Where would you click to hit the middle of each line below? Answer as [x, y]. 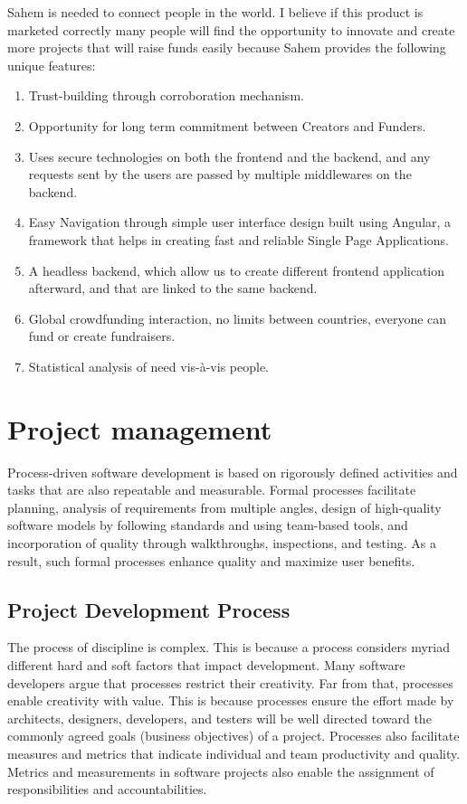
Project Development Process [149, 609]
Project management [140, 428]
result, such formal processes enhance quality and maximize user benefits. [211, 560]
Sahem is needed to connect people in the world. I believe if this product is [215, 12]
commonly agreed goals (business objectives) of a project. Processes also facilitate [233, 736]
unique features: [52, 65]
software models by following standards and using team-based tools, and [208, 525]
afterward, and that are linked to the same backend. [173, 288]
